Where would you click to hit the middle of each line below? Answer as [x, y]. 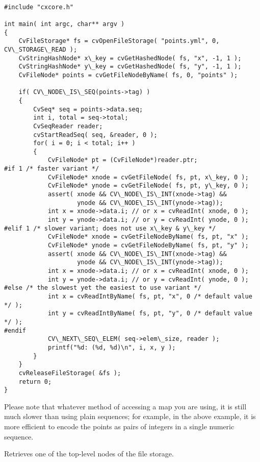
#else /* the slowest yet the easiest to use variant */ [103, 288]
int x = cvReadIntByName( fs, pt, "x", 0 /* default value [150, 296]
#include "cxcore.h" [39, 7]
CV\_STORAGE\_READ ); [41, 49]
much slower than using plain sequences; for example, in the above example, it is [130, 416]
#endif [15, 330]
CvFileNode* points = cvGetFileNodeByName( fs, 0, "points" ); [128, 75]
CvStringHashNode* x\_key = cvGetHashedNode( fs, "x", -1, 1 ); [130, 58]
